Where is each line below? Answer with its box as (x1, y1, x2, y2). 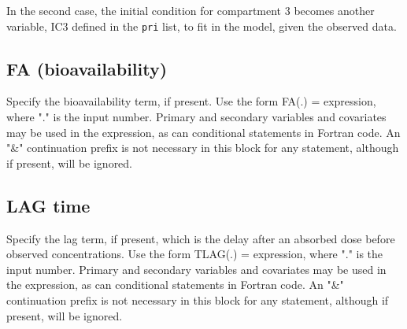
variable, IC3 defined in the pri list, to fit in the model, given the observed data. (6, 17, 397, 34)
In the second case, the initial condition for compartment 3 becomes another (6, 2, 375, 18)
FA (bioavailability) (6, 56, 168, 80)
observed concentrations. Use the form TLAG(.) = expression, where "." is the (6, 246, 383, 262)
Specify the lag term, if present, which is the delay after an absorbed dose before (6, 230, 395, 246)
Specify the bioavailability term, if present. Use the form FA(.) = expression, (6, 93, 376, 109)
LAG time (6, 193, 91, 217)
